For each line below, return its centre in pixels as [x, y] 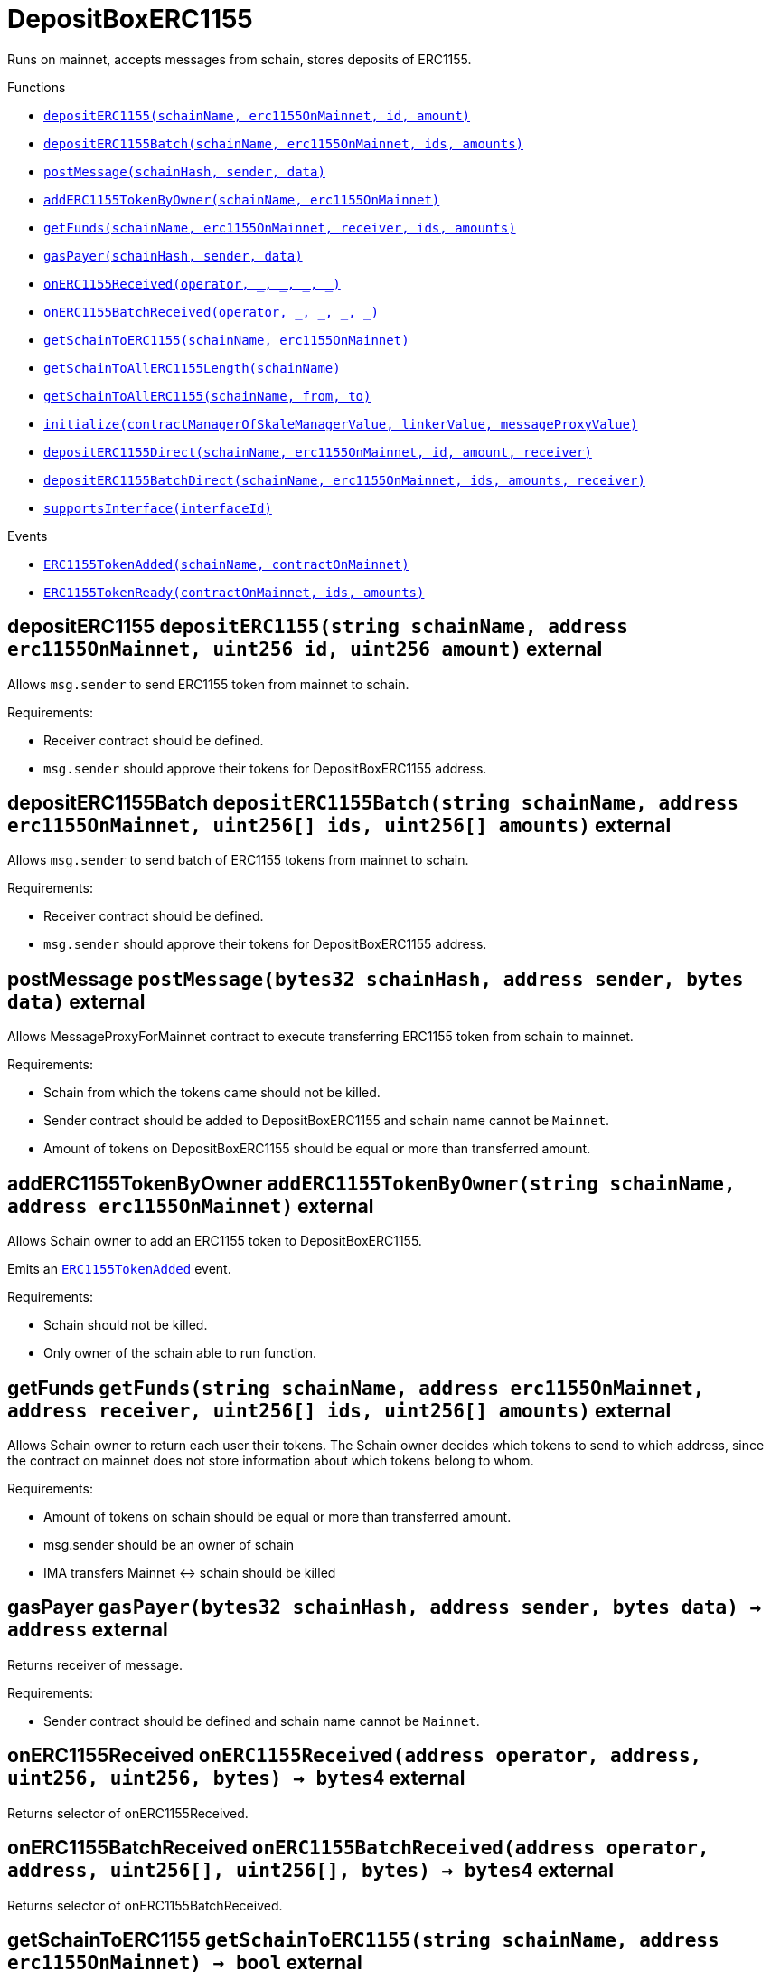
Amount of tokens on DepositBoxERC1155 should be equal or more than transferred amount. [317, 1149]
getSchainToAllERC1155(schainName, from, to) [207, 396]
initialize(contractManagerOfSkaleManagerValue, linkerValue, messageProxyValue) [341, 424]
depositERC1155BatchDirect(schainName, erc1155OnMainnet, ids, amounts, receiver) [344, 480]
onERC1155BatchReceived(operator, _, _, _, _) [211, 312]
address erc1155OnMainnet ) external [191, 1206]
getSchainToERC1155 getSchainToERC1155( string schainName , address [363, 1939]
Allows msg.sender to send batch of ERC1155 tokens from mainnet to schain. [238, 860]
